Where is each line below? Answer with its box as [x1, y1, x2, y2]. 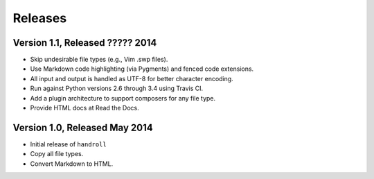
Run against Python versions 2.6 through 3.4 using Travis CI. [30, 84, 204, 93]
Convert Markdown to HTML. [30, 160, 114, 168]
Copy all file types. [30, 150, 84, 158]
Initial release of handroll [30, 139, 107, 148]
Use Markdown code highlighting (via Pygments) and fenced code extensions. [30, 65, 254, 73]
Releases [12, 10, 67, 26]
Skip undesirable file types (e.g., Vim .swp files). [30, 56, 168, 64]
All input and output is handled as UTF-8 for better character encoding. [30, 74, 233, 83]
